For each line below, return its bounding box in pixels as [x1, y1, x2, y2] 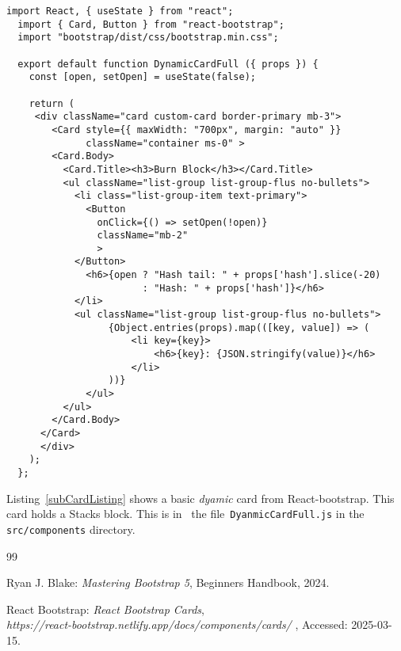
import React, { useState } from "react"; [6, 6, 234, 17]
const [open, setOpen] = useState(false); [29, 71, 256, 83]
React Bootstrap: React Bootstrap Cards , [6, 600, 205, 617]
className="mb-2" [97, 230, 189, 242]
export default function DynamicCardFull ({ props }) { [17, 58, 319, 70]
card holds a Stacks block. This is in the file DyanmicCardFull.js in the [6, 505, 365, 522]
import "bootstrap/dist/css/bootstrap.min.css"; [17, 32, 279, 44]
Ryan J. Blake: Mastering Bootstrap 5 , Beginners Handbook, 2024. [6, 574, 330, 591]
